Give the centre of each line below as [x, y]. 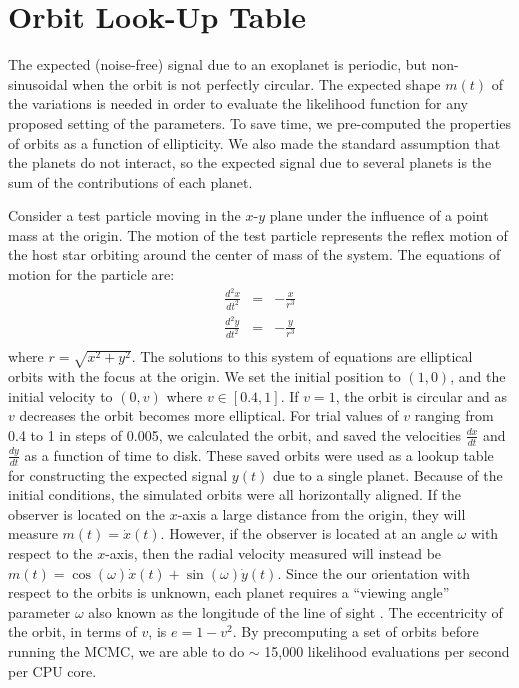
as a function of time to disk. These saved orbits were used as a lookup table [259, 454]
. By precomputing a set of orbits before [355, 631]
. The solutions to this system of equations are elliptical [302, 356]
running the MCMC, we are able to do [126, 650]
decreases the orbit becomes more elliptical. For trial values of [209, 415]
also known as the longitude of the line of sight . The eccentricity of [295, 611]
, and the [478, 376]
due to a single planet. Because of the [387, 474]
